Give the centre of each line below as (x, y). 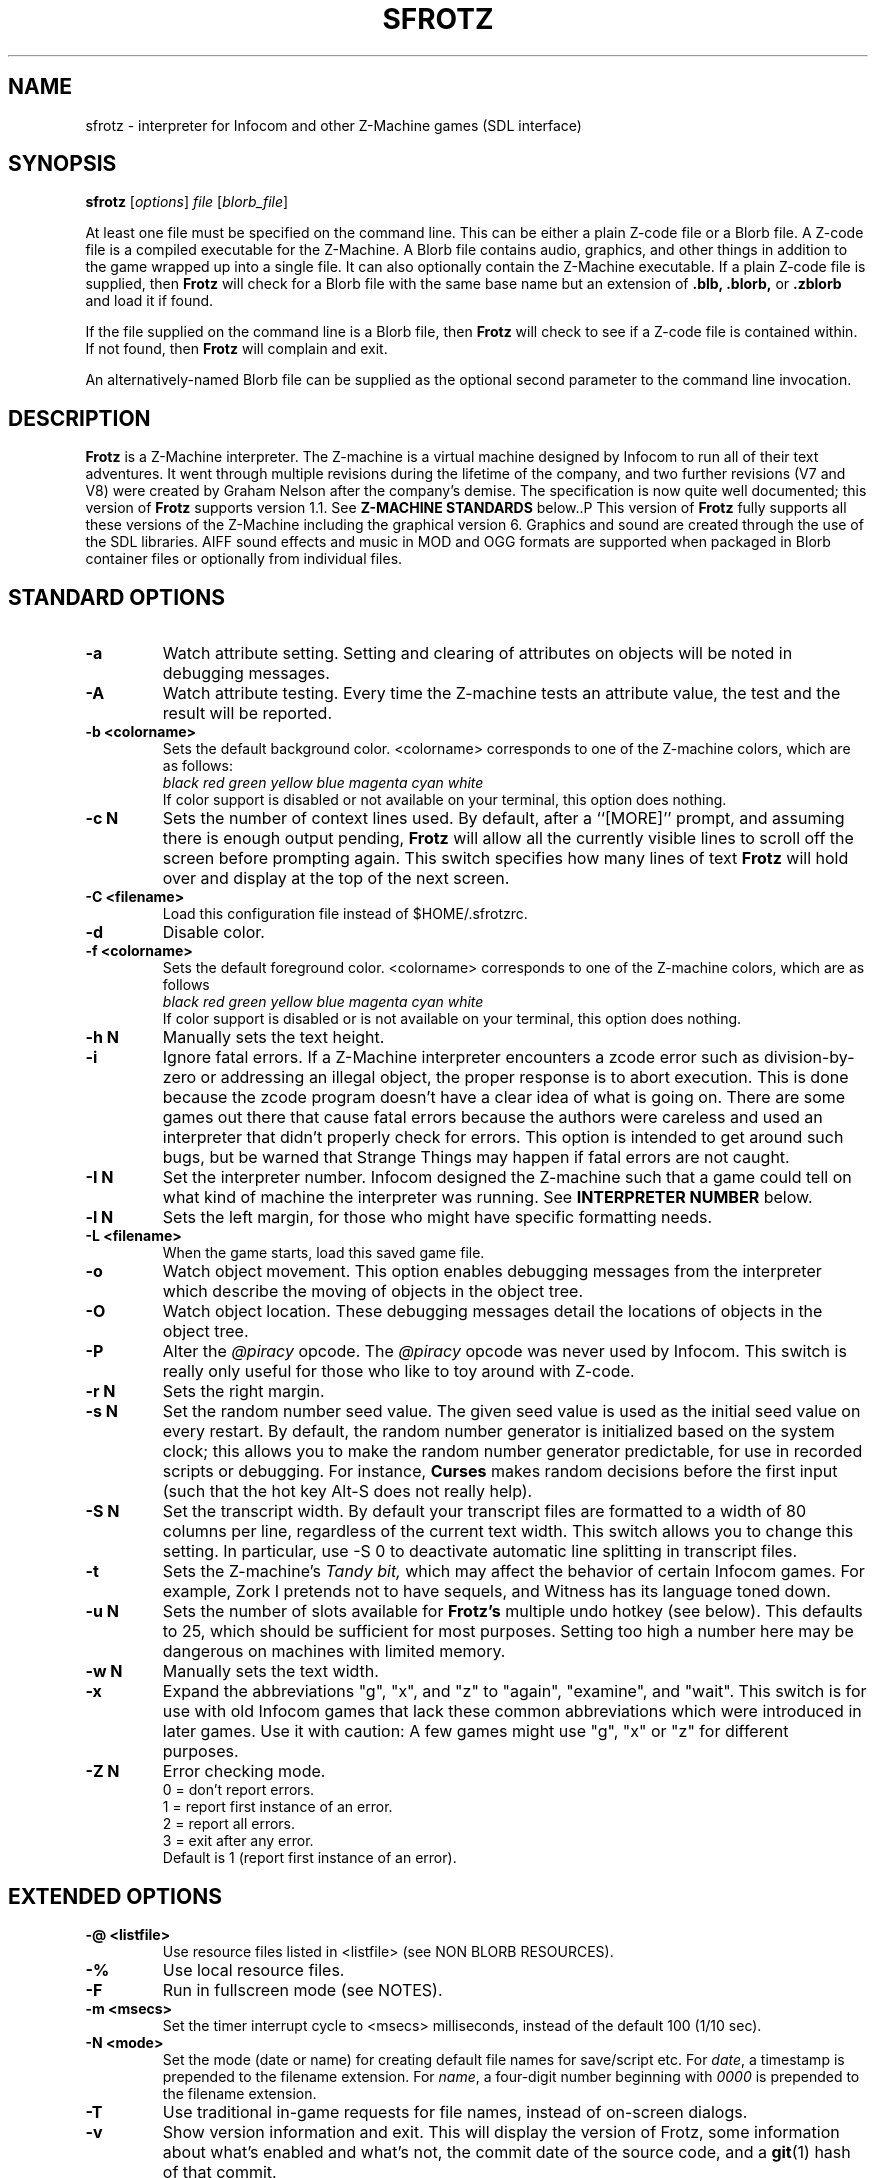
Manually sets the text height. (273, 1037)
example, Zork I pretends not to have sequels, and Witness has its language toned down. (496, 1591)
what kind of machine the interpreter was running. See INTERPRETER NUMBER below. (487, 1197)
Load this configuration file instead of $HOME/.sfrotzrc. (345, 914)
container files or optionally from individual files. (244, 559)
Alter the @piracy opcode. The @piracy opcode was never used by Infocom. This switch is (504, 1351)
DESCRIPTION (79, 418)
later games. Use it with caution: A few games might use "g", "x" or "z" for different (475, 1731)
